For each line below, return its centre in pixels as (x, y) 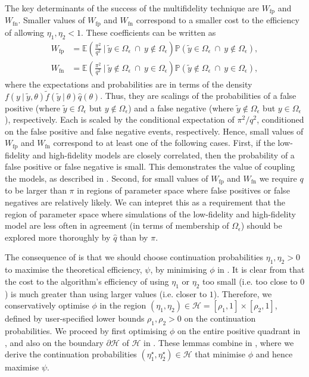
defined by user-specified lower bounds (75, 318)
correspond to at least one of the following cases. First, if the (164, 143)
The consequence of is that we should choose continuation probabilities (134, 257)
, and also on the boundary (54, 342)
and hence (274, 354)
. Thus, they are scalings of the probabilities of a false (198, 96)
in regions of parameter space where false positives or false (183, 190)
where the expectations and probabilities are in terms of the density (129, 84)
